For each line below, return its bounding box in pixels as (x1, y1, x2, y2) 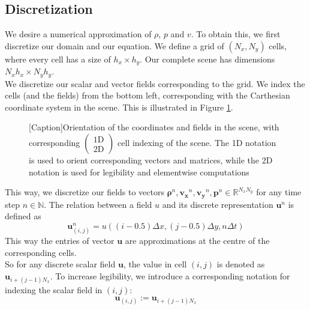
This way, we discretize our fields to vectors (5, 186, 164, 198)
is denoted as (216, 258, 265, 270)
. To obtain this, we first (191, 28, 281, 40)
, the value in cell (123, 258, 187, 270)
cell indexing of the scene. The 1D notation (118, 136, 276, 149)
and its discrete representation (162, 198, 273, 210)
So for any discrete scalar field (5, 258, 116, 270)
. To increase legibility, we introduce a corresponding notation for (50, 269, 290, 282)
